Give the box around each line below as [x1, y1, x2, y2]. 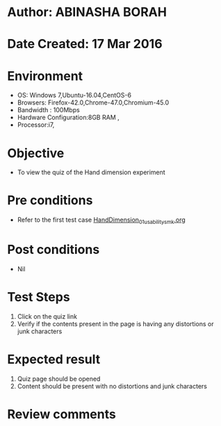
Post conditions [7, 242, 100, 258]
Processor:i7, [17, 121, 55, 129]
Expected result [7, 351, 101, 367]
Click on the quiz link [17, 312, 78, 321]
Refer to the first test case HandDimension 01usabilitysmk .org [17, 215, 186, 225]
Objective [7, 145, 65, 161]
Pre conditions [7, 192, 93, 208]
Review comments [7, 406, 116, 422]
